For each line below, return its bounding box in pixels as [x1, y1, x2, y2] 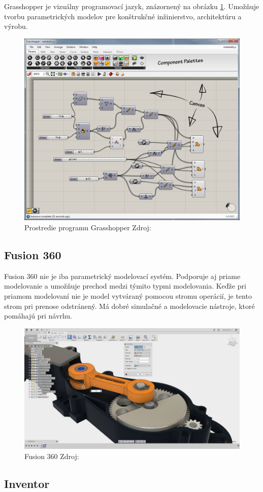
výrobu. [4, 21, 28, 31]
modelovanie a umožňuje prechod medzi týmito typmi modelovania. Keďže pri [4, 280, 246, 291]
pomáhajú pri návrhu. [4, 310, 72, 321]
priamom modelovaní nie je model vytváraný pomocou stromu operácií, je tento [4, 290, 252, 301]
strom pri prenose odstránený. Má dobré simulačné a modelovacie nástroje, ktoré [4, 300, 255, 311]
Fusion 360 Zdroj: [24, 450, 79, 461]
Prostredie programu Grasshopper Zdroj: [24, 222, 151, 232]
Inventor [4, 475, 50, 491]
